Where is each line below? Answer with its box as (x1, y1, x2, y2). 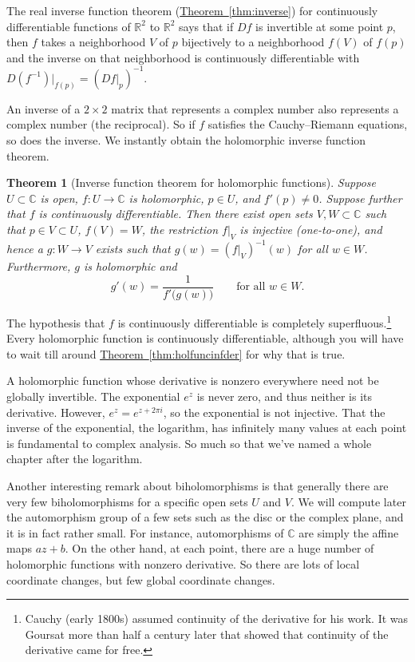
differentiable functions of (6, 18, 131, 34)
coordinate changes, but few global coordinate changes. (6, 571, 275, 588)
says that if (179, 18, 234, 34)
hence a (6, 240, 43, 257)
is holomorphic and (83, 258, 177, 275)
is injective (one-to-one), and (239, 221, 382, 238)
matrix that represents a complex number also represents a (111, 100, 399, 117)
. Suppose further (318, 189, 402, 206)
